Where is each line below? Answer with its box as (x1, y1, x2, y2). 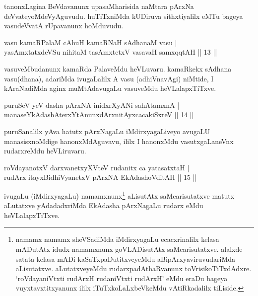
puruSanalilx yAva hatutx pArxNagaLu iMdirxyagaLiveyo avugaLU (4, 126, 210, 136)
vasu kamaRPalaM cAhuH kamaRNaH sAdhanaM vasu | (4, 37, 177, 47)
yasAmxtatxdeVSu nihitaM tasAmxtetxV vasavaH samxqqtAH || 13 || (4, 47, 217, 57)
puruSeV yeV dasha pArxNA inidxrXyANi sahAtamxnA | (4, 99, 180, 110)
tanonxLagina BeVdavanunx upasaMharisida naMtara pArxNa (4, 1, 194, 11)
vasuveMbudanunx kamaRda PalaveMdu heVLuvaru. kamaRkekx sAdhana (4, 63, 232, 74)
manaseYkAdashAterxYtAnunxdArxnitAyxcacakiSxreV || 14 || (4, 109, 194, 120)
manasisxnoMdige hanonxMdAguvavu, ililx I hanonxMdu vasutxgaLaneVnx (4, 136, 234, 146)
